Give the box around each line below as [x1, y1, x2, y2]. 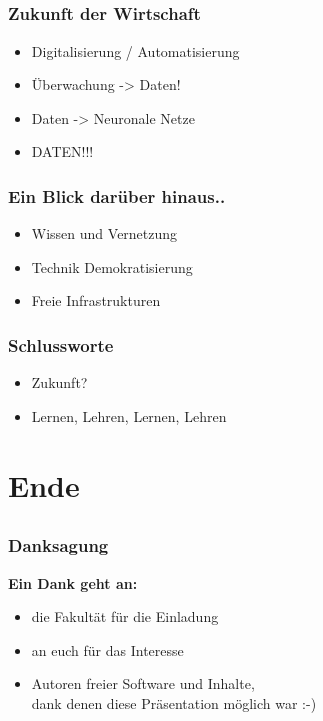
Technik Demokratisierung [31, 256, 193, 277]
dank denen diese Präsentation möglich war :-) [31, 692, 317, 713]
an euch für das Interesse [31, 639, 184, 660]
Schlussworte [8, 332, 114, 357]
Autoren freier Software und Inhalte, [31, 673, 255, 694]
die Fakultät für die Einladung [31, 606, 219, 627]
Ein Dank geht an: [8, 572, 138, 593]
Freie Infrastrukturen [31, 290, 161, 311]
